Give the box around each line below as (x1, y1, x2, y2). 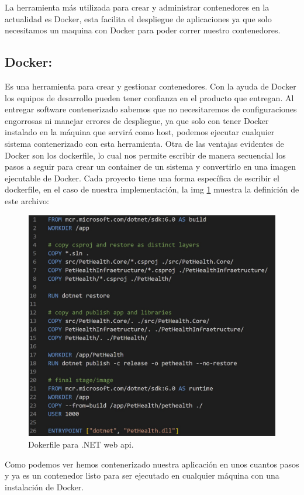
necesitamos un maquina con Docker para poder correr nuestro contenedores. (5, 24, 281, 36)
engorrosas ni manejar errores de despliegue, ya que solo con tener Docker (5, 114, 269, 126)
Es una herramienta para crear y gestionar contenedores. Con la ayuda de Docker (5, 80, 296, 92)
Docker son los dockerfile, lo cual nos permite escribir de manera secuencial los (5, 149, 286, 161)
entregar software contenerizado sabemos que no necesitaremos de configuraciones (5, 103, 297, 115)
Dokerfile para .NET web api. (28, 438, 134, 451)
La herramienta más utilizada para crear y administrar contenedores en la (5, 1, 270, 13)
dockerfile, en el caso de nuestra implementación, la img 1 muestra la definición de (5, 183, 299, 195)
